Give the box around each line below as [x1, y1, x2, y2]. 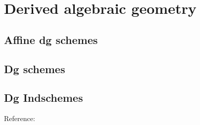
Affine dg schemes [4, 32, 98, 47]
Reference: [4, 113, 35, 124]
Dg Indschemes [4, 90, 83, 105]
